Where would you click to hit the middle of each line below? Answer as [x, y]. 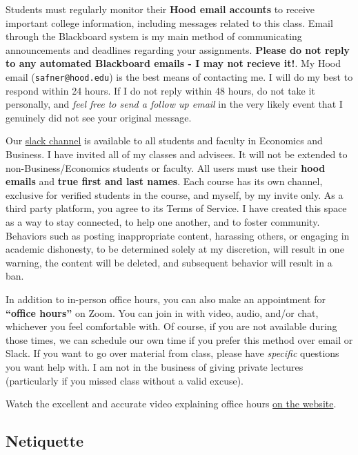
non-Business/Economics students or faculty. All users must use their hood [166, 167]
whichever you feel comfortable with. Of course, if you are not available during [171, 326]
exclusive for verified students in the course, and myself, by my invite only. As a [175, 194]
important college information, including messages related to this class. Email [169, 22]
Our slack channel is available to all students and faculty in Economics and [164, 141]
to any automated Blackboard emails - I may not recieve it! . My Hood [173, 63]
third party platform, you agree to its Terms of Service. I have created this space [176, 208]
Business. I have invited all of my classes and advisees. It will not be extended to [177, 154]
